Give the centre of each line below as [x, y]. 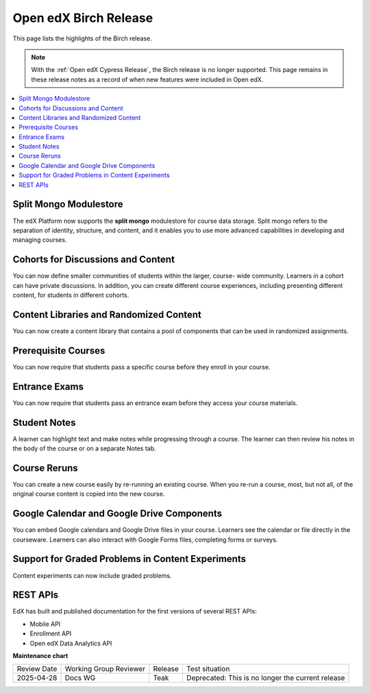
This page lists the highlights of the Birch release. [82, 38]
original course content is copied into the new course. [89, 494]
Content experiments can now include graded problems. [92, 575]
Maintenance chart [40, 655]
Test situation [208, 669]
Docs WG [80, 678]
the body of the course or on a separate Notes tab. [85, 448]
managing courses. [40, 240]
